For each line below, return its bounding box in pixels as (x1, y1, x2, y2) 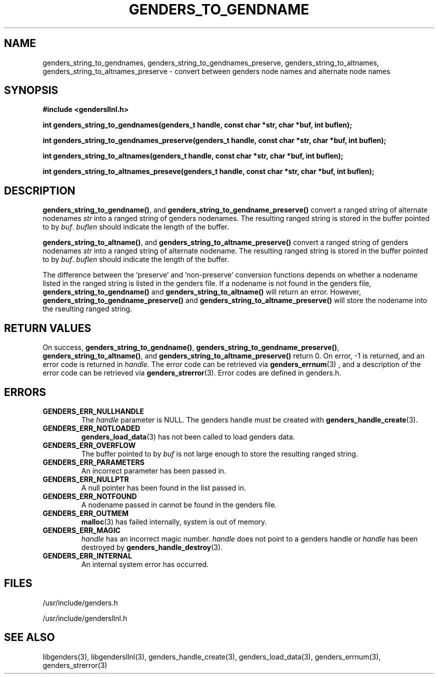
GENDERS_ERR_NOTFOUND (42, 491, 137, 500)
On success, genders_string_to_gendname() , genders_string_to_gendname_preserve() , (42, 343, 339, 352)
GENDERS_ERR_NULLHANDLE (42, 406, 144, 415)
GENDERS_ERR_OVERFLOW (42, 440, 136, 449)
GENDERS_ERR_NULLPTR (42, 474, 129, 483)
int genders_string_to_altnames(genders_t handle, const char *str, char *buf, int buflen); (42, 151, 343, 160)
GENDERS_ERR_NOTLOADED (42, 423, 140, 432)
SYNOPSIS (4, 84, 58, 97)
